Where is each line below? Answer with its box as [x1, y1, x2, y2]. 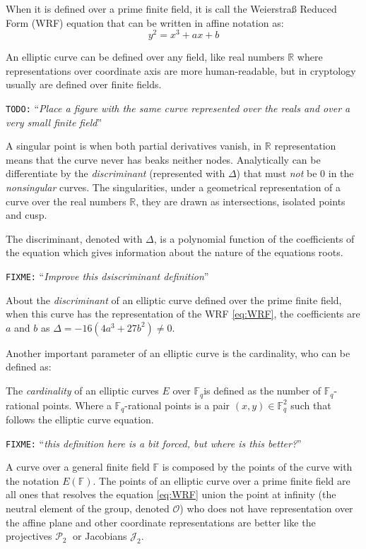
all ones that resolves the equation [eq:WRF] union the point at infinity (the [6, 487, 336, 502]
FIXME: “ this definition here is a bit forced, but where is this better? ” [6, 435, 302, 450]
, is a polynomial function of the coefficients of [153, 231, 355, 246]
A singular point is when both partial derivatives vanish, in [6, 138, 262, 153]
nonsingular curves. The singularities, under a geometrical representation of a [6, 180, 341, 195]
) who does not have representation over [179, 501, 353, 516]
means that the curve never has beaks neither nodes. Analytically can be [6, 152, 321, 167]
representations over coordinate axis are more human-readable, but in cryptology [6, 63, 356, 78]
